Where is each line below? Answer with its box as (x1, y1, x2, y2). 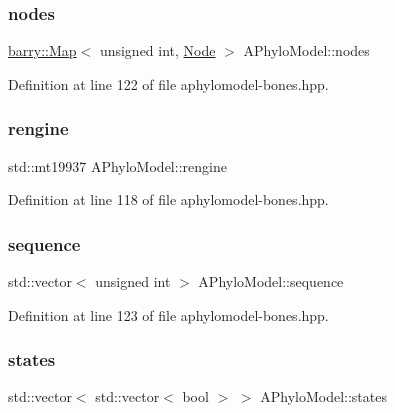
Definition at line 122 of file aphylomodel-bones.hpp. (8, 73, 329, 94)
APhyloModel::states (260, 386, 387, 407)
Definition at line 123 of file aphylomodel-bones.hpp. (8, 304, 329, 325)
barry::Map (8, 40, 77, 61)
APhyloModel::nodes (243, 40, 370, 61)
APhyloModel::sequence (198, 271, 344, 292)
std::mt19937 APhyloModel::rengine (8, 155, 227, 176)
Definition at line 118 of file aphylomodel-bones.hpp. (8, 189, 329, 210)
